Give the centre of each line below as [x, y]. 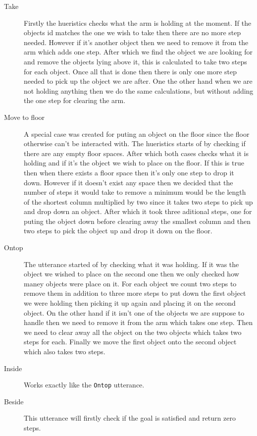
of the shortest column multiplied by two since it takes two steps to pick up [138, 201]
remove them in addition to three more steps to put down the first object [135, 293]
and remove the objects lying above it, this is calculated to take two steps [135, 61]
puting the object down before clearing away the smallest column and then [137, 221]
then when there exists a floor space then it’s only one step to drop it [129, 172]
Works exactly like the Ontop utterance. [84, 385]
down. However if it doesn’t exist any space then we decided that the [128, 182]
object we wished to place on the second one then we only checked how [131, 274]
